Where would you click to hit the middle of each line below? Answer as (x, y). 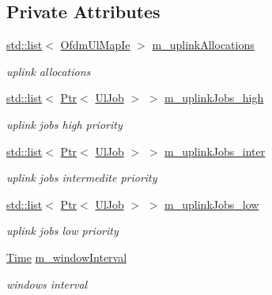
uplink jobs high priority (64, 124)
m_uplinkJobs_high (214, 98)
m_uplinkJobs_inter (215, 151)
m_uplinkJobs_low (212, 204)
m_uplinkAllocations (203, 45)
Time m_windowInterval (67, 257)
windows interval (47, 284)
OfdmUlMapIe (95, 45)
